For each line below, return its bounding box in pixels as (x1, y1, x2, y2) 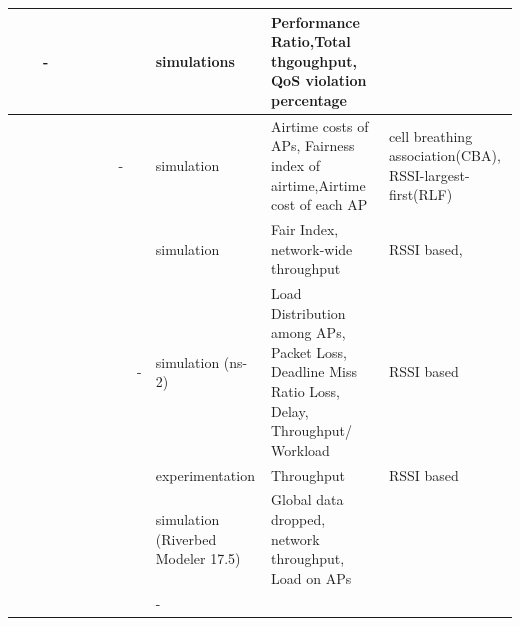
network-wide (271, 238, 353, 259)
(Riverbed (155, 528, 217, 549)
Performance (271, 11, 360, 32)
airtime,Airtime (271, 174, 366, 195)
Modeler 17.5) (155, 548, 241, 569)
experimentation (155, 464, 255, 485)
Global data (271, 489, 344, 510)
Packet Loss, (271, 341, 347, 362)
